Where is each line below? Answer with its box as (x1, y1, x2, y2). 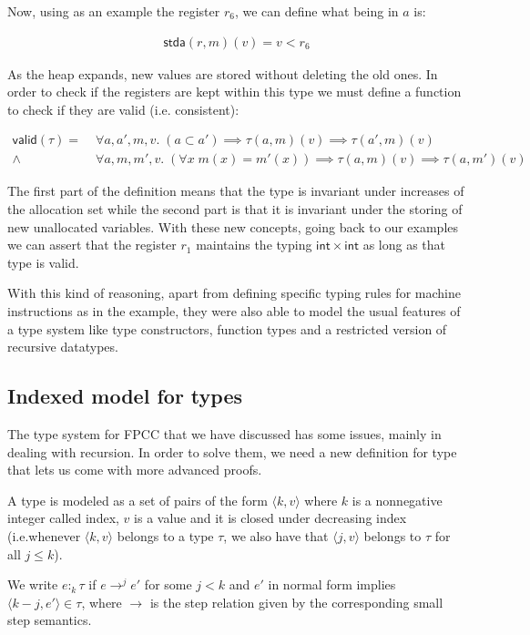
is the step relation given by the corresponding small (149, 592, 443, 611)
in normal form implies (268, 575, 396, 594)
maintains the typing (196, 235, 312, 254)
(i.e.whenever (7, 526, 81, 545)
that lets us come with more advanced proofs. (7, 460, 262, 479)
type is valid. (7, 252, 79, 271)
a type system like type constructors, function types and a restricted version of (7, 319, 447, 338)
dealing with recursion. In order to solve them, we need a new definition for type (7, 442, 457, 461)
